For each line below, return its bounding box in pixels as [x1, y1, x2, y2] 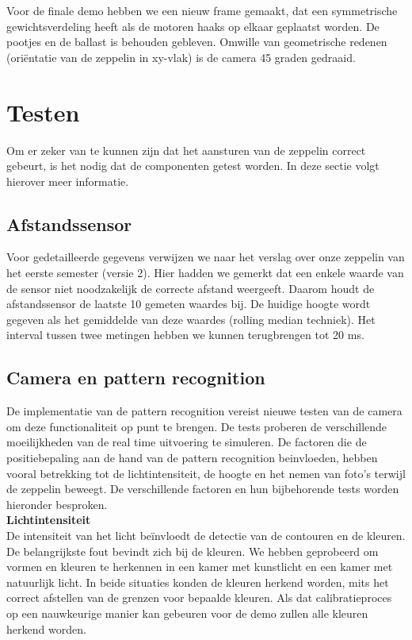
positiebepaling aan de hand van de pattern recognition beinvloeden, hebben [6, 449, 378, 466]
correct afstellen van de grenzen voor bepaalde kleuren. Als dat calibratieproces [6, 589, 392, 606]
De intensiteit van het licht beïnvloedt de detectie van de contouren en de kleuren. [6, 527, 406, 543]
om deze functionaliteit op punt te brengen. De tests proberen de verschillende [6, 418, 387, 434]
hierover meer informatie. [6, 172, 129, 189]
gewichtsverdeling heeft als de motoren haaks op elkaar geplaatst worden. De [6, 17, 380, 34]
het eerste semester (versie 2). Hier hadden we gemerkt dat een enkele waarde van [6, 264, 404, 281]
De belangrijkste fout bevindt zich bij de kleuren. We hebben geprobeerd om [6, 542, 379, 559]
